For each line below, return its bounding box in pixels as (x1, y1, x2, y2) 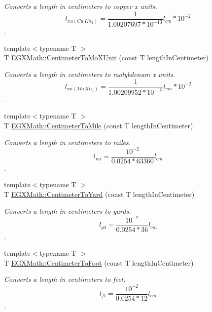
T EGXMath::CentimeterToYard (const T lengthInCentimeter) (4, 189, 195, 199)
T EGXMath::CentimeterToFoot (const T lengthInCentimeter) (4, 257, 194, 268)
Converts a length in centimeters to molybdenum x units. (4, 69, 176, 79)
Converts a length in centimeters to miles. (4, 137, 131, 147)
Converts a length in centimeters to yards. (4, 205, 131, 216)
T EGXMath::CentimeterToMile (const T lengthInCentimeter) (4, 120, 193, 130)
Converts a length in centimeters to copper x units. (4, 1, 157, 11)
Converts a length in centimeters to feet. (4, 274, 126, 284)
